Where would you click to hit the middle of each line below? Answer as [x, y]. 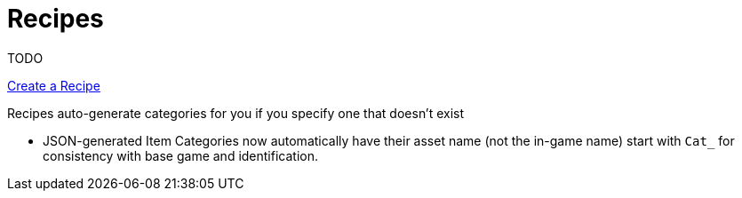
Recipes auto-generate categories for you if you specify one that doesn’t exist [236, 113]
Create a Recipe [54, 85]
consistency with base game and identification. [181, 155]
